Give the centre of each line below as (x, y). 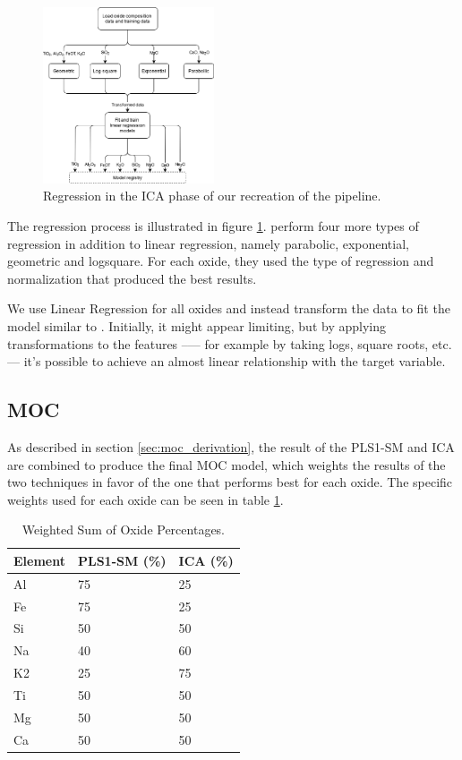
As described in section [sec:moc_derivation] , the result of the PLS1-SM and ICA (231, 446)
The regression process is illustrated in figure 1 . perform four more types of (213, 226)
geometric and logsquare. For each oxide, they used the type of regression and (221, 261)
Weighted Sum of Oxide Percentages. (124, 529)
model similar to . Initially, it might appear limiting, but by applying (197, 326)
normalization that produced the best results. (132, 278)
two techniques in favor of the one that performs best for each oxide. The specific (230, 482)
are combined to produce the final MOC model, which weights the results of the (227, 464)
